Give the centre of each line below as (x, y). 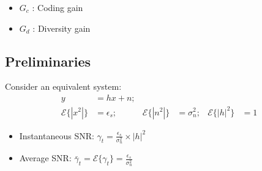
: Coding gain (58, 7)
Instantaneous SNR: (57, 135)
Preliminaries (48, 61)
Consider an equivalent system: (63, 86)
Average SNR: (45, 158)
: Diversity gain (62, 28)
